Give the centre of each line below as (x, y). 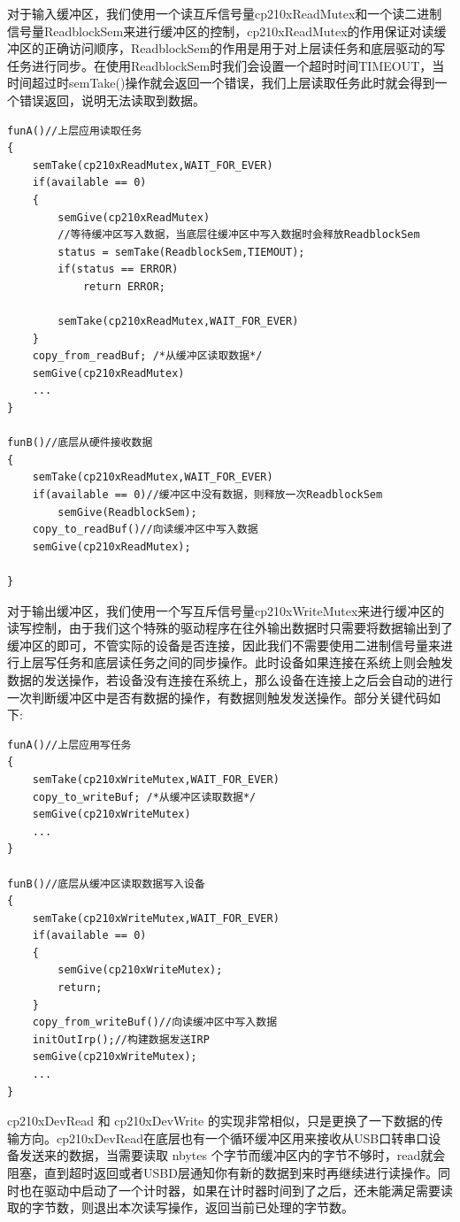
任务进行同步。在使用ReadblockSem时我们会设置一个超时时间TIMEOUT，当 (226, 65)
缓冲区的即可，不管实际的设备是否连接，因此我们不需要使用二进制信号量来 (224, 645)
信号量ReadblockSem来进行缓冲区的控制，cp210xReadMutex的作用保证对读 (221, 31)
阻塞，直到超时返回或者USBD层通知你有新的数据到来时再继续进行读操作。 (222, 1172)
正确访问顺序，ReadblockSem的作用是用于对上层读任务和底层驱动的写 (245, 48)
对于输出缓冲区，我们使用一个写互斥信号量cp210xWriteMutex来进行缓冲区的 (226, 610)
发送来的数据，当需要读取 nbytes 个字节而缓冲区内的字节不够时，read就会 (232, 1155)
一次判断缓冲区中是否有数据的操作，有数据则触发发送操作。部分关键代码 (218, 697)
